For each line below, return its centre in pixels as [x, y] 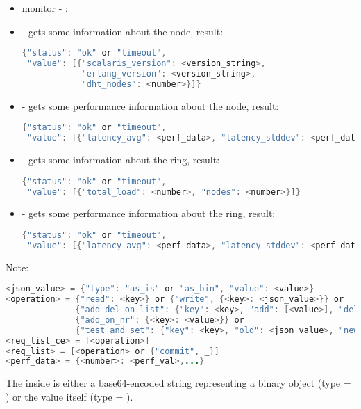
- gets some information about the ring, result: [121, 160]
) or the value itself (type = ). [69, 396]
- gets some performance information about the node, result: [150, 105]
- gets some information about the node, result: [123, 31]
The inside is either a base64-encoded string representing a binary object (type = [178, 383]
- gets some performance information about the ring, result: [149, 213]
